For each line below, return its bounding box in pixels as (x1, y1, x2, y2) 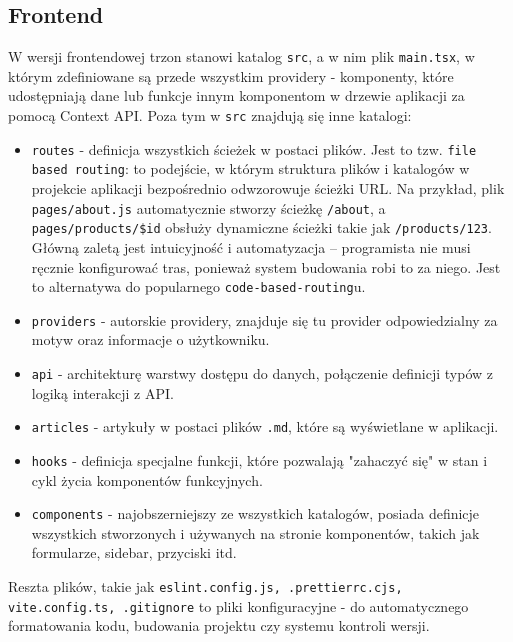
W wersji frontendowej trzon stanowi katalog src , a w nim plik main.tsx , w (8, 46, 475, 67)
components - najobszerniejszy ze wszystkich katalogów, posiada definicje (31, 503, 480, 524)
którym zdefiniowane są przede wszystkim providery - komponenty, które (8, 65, 454, 86)
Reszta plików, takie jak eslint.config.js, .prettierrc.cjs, (8, 576, 403, 597)
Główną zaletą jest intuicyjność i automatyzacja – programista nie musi (31, 236, 471, 257)
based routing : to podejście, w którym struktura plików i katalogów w (31, 158, 470, 179)
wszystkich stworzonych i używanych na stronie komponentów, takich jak (31, 522, 480, 543)
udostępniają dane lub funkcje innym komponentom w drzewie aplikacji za (8, 85, 465, 106)
